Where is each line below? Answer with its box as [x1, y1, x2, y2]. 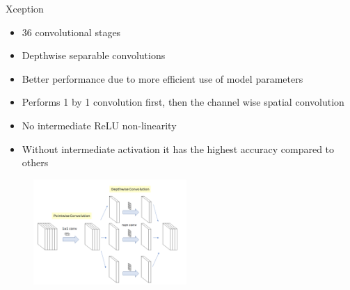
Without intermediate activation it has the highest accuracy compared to [22, 141, 335, 156]
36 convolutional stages [22, 24, 121, 39]
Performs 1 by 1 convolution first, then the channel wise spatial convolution [22, 95, 344, 109]
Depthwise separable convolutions [22, 48, 166, 63]
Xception [6, 1, 44, 15]
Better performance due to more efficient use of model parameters [22, 71, 303, 86]
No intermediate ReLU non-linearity [22, 118, 177, 132]
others [22, 155, 49, 170]
